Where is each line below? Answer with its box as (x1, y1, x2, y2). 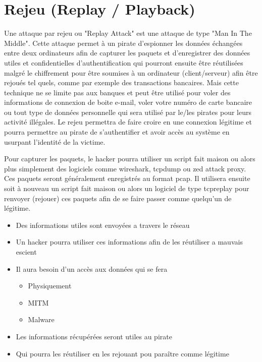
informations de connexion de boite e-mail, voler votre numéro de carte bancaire (4, 97, 252, 107)
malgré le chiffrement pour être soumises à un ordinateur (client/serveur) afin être (4, 67, 258, 78)
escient (16, 247, 37, 257)
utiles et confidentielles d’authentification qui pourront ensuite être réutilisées (4, 57, 243, 68)
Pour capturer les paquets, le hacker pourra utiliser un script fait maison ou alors (4, 153, 255, 164)
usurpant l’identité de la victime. (4, 136, 106, 147)
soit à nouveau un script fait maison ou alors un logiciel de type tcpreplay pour (4, 183, 249, 194)
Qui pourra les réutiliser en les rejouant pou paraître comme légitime (16, 348, 229, 358)
